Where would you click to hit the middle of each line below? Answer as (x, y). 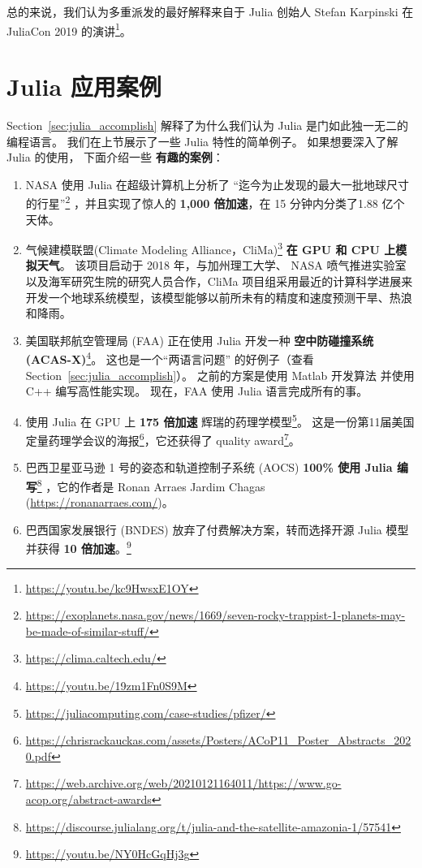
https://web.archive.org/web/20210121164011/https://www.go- (183, 783)
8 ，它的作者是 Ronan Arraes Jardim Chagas (151, 485)
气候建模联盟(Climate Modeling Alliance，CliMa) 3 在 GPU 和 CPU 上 (211, 248)
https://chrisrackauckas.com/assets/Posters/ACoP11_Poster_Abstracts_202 (218, 740)
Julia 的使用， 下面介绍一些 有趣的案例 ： (115, 157)
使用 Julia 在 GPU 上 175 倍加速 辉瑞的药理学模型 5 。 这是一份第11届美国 (220, 420)
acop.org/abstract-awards (88, 799)
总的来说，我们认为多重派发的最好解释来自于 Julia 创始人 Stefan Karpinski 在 (210, 11)
